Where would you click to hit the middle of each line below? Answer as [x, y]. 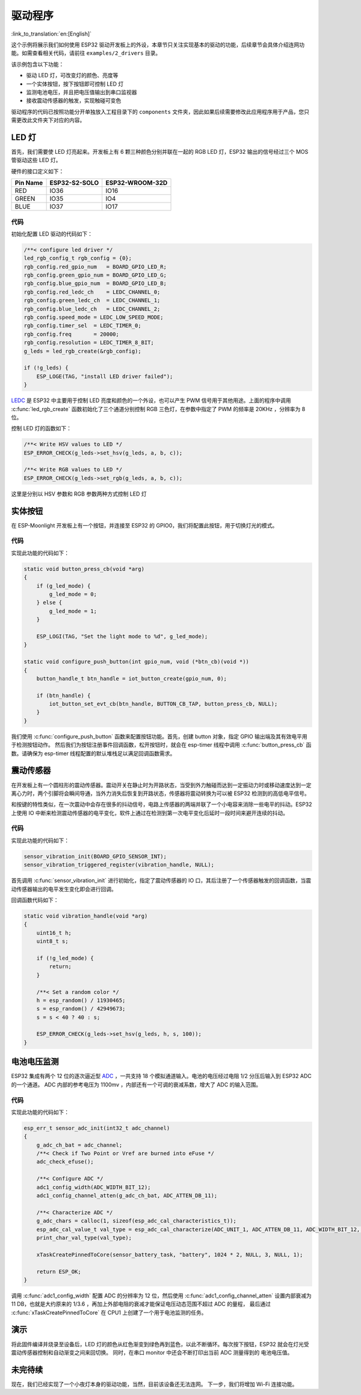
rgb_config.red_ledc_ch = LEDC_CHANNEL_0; [92, 292]
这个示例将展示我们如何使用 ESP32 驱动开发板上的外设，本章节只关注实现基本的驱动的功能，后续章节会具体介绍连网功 [158, 45]
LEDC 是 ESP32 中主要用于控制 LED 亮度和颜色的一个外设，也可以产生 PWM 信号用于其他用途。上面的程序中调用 [151, 400]
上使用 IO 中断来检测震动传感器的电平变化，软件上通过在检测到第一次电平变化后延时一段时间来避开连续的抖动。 [150, 813]
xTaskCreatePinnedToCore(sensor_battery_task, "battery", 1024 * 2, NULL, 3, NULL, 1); [170, 1255]
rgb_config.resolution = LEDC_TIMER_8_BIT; [89, 343]
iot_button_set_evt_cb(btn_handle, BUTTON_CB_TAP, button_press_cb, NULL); [163, 704]
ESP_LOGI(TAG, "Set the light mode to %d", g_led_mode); [122, 636]
